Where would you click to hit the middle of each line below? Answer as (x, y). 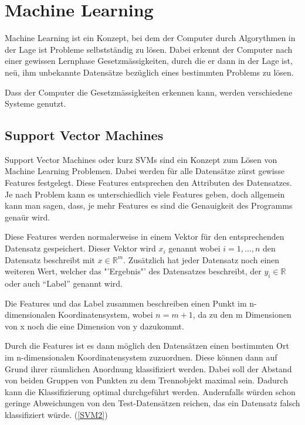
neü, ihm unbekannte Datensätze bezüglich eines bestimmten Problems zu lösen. (149, 72)
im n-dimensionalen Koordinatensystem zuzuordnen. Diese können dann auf (141, 357)
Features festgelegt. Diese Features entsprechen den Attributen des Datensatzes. (148, 183)
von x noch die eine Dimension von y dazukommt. (94, 326)
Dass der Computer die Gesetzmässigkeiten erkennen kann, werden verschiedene (149, 92)
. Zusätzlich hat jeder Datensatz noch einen (201, 259)
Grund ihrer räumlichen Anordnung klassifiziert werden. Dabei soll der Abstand (148, 368)
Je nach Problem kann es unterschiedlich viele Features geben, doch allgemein (145, 194)
